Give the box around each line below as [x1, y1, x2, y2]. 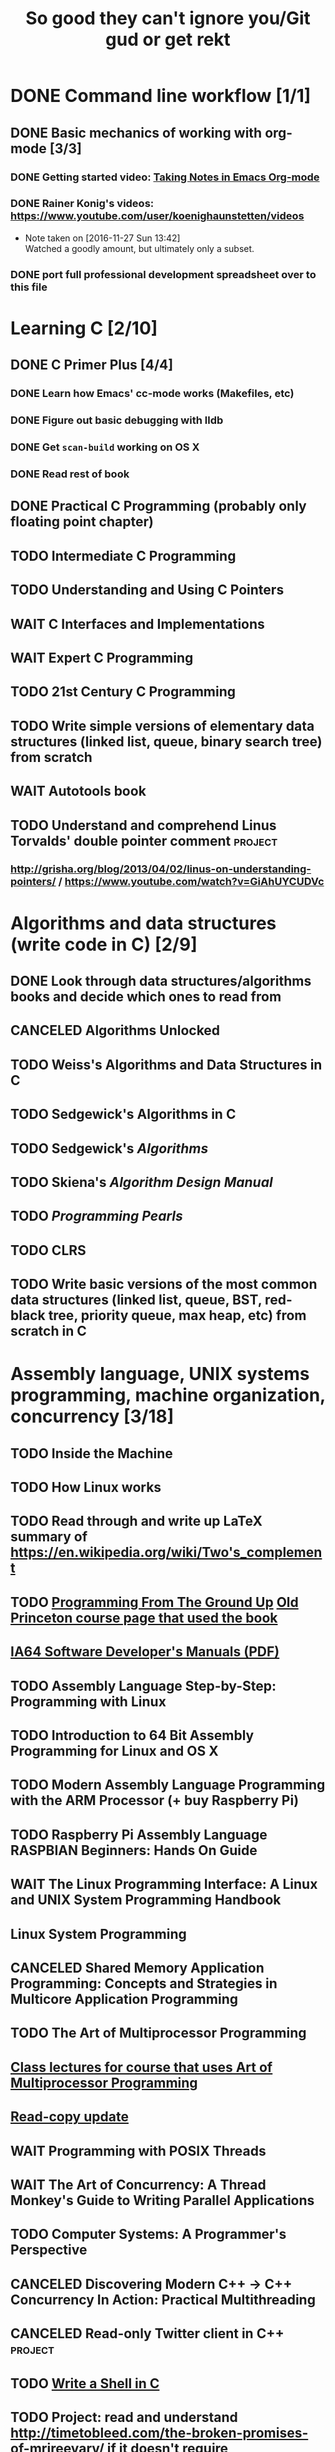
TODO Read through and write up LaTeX [10, 1513, 263, 1530]
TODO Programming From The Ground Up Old [10, 1593, 299, 1611]
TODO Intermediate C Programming [10, 547, 237, 564]
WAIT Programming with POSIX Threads [10, 2142, 267, 2159]
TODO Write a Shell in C [10, 2375, 160, 2392]
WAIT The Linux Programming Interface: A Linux [10, 1876, 318, 1893]
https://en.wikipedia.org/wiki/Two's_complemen [10, 1544, 323, 1561]
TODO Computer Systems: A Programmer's [10, 2226, 287, 2243]
